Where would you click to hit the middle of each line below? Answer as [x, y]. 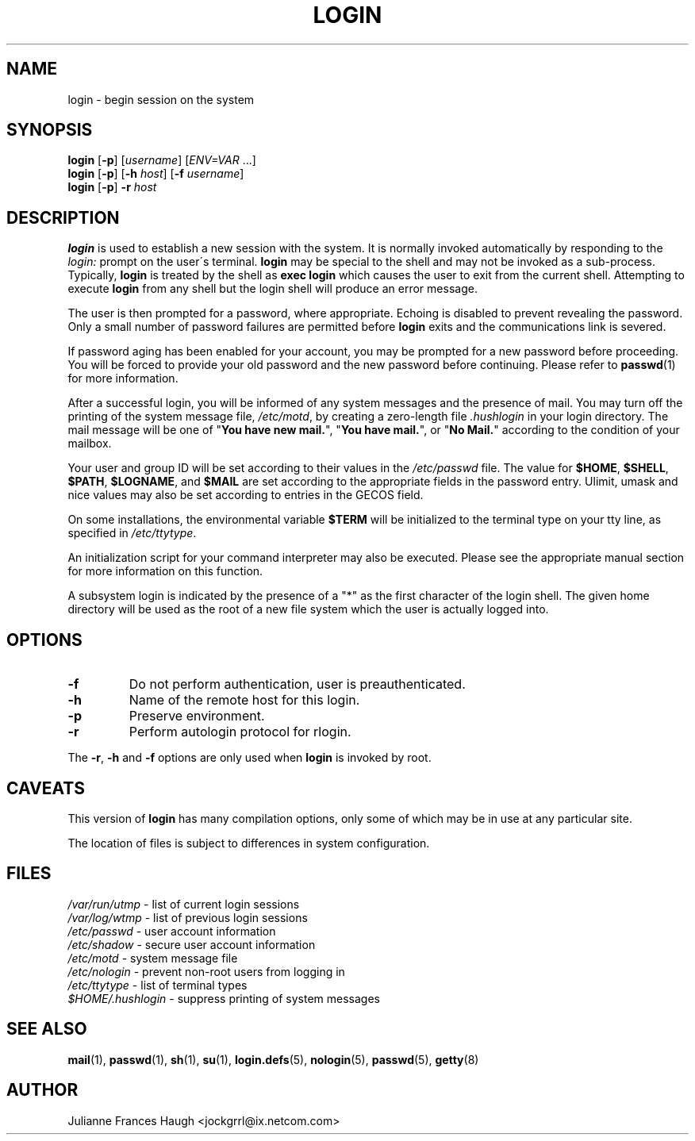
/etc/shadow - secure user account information [192, 944]
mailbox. [90, 444]
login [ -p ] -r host [112, 187]
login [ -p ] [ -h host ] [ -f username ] [156, 174]
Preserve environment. [197, 716]
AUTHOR [42, 1090]
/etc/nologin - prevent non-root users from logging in [206, 971]
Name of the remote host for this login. [244, 700]
